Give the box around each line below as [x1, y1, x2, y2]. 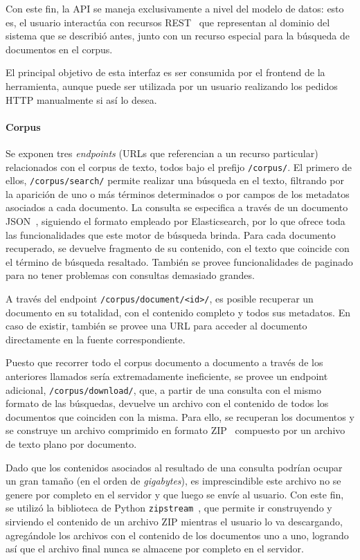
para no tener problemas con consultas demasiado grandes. [6, 268, 255, 282]
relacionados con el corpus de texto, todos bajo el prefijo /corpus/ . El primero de [6, 159, 352, 174]
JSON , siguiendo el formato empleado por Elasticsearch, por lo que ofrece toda [6, 214, 345, 228]
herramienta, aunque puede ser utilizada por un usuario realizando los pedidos [6, 78, 338, 93]
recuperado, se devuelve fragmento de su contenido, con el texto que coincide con [6, 241, 350, 255]
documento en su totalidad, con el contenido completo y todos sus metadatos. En [6, 305, 350, 319]
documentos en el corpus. [6, 42, 113, 56]
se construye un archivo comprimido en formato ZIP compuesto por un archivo [6, 423, 345, 437]
